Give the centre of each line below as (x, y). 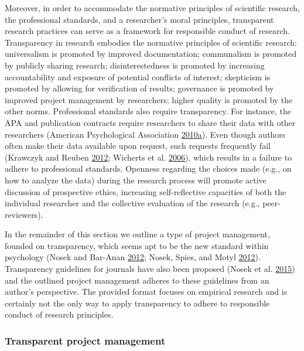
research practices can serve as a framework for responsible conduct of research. (147, 31)
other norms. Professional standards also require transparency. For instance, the (148, 111)
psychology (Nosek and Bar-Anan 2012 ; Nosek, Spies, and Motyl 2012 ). (133, 257)
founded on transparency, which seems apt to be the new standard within (137, 245)
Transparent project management (85, 340)
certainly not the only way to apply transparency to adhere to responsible (137, 303)
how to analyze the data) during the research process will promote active (136, 180)
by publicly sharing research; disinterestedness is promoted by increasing (135, 65)
